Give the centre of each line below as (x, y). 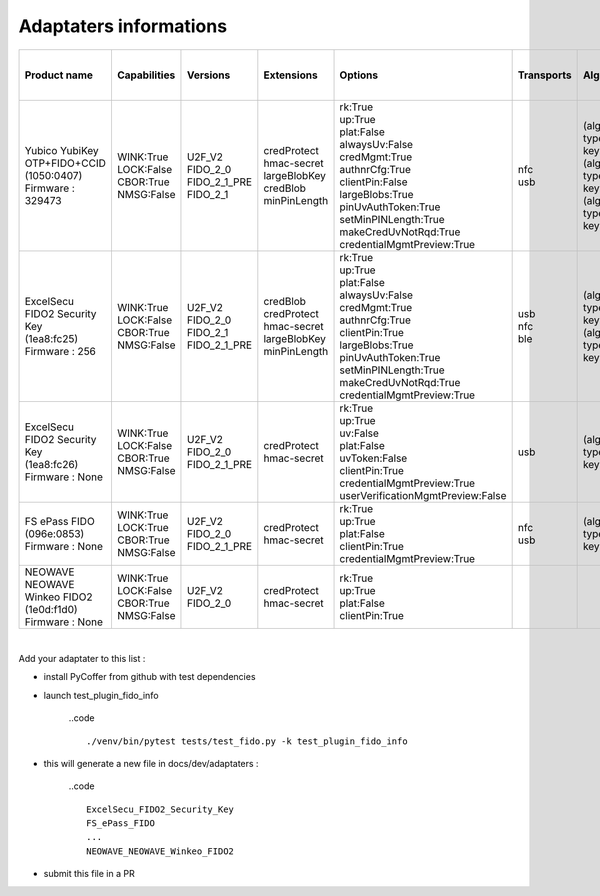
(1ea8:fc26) (51, 464)
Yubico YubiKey (61, 150)
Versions (208, 75)
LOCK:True (142, 527)
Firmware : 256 (60, 351)
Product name (59, 75)
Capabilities (146, 75)
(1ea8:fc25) (51, 338)
